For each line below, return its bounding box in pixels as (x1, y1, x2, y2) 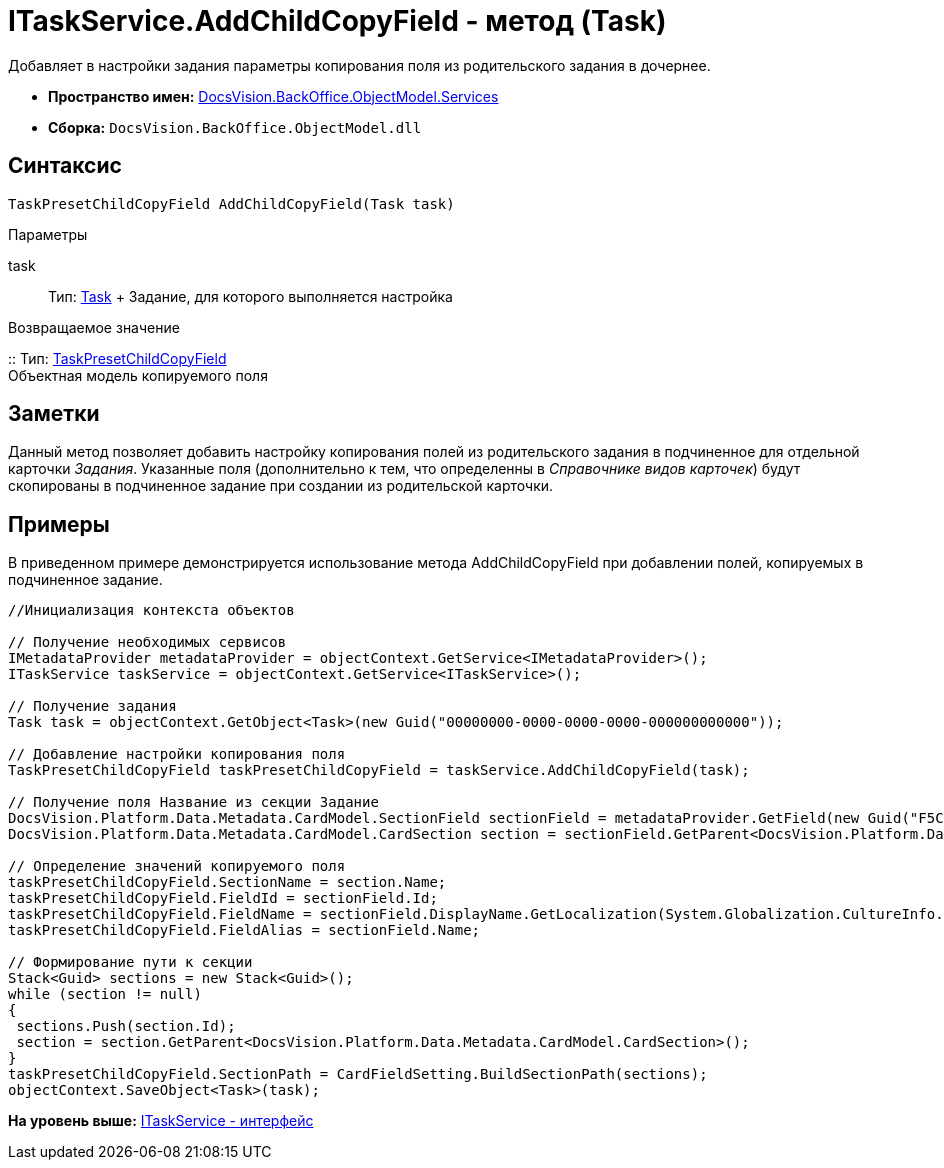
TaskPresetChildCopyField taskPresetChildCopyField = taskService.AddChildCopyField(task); (8, 762, 750, 779)
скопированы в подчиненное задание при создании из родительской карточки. (8, 477, 554, 495)
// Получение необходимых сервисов (8, 634, 287, 651)
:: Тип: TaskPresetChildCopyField (8, 349, 227, 367)
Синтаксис (8, 153, 122, 179)
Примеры (8, 511, 110, 537)
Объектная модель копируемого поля (8, 366, 268, 384)
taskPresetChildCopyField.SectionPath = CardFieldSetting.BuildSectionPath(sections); (8, 1066, 708, 1083)
